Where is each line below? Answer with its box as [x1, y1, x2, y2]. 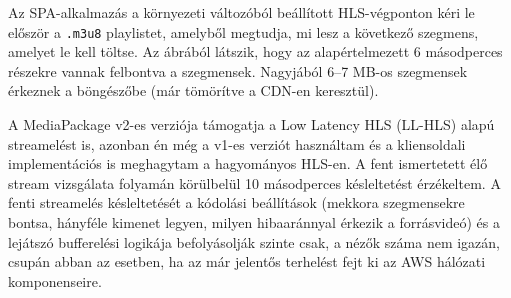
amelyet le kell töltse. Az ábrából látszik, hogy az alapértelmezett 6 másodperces [8, 41, 503, 62]
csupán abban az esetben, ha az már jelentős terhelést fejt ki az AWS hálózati [8, 251, 486, 272]
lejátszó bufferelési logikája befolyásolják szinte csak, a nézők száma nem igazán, [8, 231, 500, 252]
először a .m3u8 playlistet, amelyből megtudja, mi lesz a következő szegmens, [8, 21, 479, 42]
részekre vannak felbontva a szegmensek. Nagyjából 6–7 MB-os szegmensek [8, 60, 468, 81]
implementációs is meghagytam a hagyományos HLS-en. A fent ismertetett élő [8, 153, 488, 174]
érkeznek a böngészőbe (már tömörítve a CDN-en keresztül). [8, 80, 379, 101]
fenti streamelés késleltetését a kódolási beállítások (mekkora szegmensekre [8, 192, 465, 213]
